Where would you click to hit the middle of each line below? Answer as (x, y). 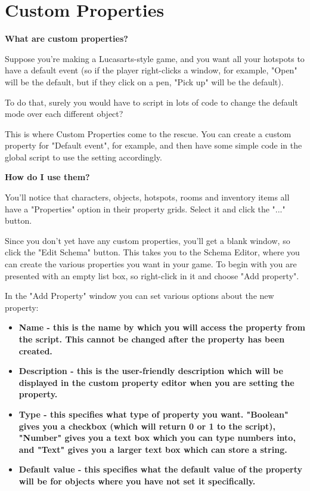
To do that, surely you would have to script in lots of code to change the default (151, 102)
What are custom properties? (66, 38)
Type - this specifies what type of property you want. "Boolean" (154, 414)
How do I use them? (47, 177)
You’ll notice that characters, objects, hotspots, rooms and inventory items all (147, 197)
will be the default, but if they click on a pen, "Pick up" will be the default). (144, 81)
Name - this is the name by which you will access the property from (162, 327)
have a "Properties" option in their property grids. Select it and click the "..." (145, 209)
